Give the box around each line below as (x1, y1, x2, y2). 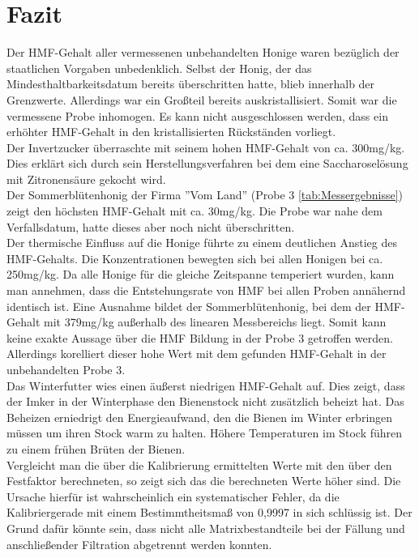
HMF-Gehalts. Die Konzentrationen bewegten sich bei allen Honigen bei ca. (6, 249, 383, 266)
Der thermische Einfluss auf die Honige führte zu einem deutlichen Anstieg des (6, 234, 397, 251)
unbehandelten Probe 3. (6, 361, 126, 377)
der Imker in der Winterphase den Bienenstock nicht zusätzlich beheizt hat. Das (6, 393, 404, 410)
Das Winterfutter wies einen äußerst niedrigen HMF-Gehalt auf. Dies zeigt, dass (6, 377, 405, 394)
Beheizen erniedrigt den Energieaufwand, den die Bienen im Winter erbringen (6, 408, 393, 425)
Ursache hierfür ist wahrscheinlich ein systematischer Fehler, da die (6, 488, 340, 505)
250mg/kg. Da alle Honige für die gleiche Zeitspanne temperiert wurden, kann (6, 266, 395, 283)
